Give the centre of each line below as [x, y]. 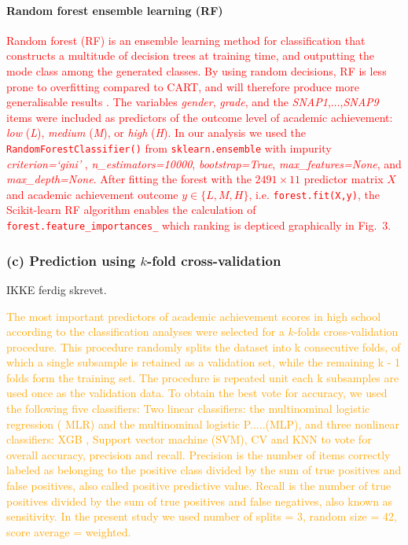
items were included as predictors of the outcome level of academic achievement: [200, 117]
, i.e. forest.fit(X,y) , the [314, 194]
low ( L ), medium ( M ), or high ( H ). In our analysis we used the [156, 133]
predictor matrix [344, 179]
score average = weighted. [69, 531]
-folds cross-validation [346, 331]
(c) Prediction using [71, 260]
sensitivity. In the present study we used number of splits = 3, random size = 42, [202, 516]
